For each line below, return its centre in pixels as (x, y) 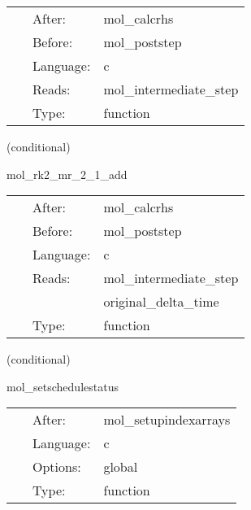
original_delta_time (161, 302)
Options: (57, 467)
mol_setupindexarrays (167, 420)
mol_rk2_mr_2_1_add (67, 174)
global (121, 467)
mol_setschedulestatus (63, 386)
